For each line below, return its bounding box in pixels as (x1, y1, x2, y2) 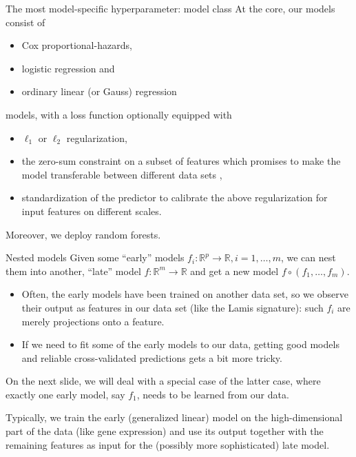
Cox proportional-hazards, (21, 38, 132, 52)
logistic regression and (21, 61, 115, 75)
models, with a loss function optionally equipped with (6, 107, 232, 121)
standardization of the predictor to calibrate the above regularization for (21, 190, 328, 205)
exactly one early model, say (6, 387, 125, 401)
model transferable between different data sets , (21, 167, 222, 181)
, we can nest (280, 250, 336, 265)
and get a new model (190, 263, 279, 278)
